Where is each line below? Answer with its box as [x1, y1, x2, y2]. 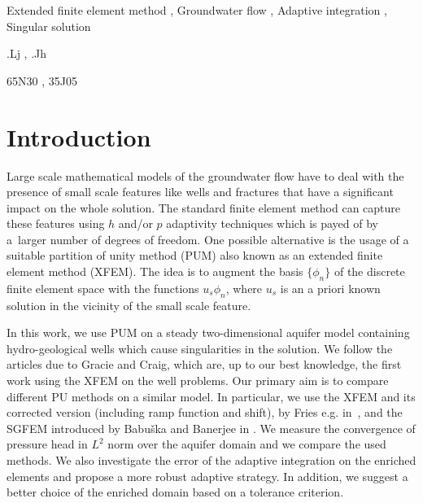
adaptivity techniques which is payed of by [166, 215, 378, 232]
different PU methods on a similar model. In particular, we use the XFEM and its [7, 387, 416, 405]
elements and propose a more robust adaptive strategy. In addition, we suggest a [7, 467, 408, 484]
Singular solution [7, 17, 91, 34]
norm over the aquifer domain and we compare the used [107, 435, 386, 453]
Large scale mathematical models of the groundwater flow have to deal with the [7, 167, 404, 184]
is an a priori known [280, 279, 381, 296]
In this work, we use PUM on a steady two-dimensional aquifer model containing [7, 324, 410, 341]
